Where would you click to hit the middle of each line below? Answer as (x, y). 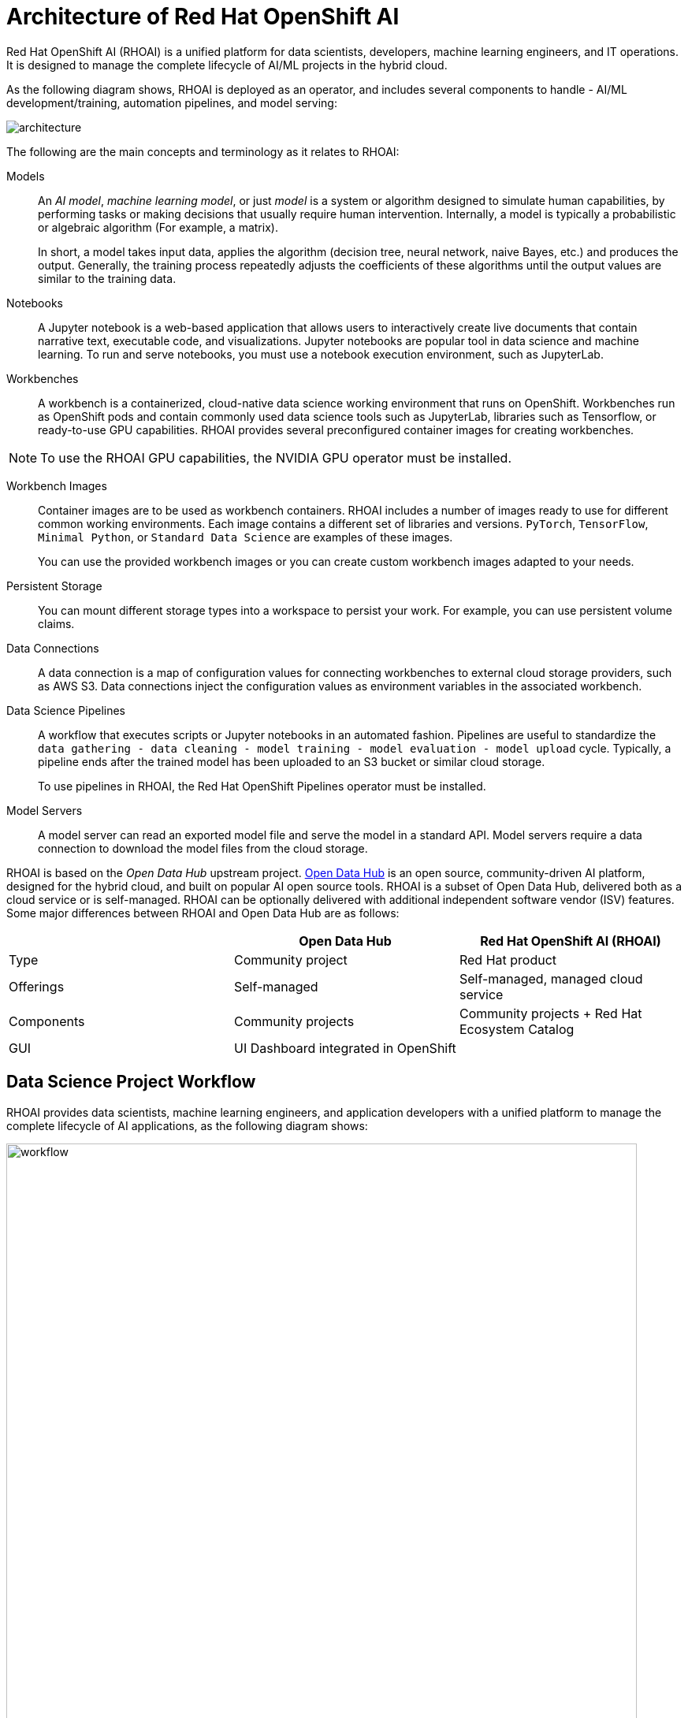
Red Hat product (508, 959)
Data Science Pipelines (66, 710)
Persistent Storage (54, 586)
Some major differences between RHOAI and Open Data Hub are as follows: (203, 913)
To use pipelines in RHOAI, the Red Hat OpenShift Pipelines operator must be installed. (262, 786)
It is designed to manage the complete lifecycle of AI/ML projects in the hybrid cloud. (227, 65)
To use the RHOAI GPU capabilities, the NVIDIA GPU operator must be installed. (276, 457)
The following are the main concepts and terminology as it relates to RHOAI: (203, 151)
